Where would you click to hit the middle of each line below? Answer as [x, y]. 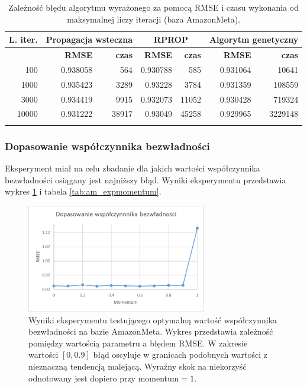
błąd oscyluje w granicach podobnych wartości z [180, 354]
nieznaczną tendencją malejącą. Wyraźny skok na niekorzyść [138, 366]
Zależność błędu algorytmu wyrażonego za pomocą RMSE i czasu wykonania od [153, 7]
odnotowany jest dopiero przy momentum [104, 378]
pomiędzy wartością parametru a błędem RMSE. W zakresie [138, 343]
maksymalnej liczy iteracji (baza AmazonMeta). [154, 19]
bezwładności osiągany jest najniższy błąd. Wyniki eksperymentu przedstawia [146, 179]
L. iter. [23, 39]
